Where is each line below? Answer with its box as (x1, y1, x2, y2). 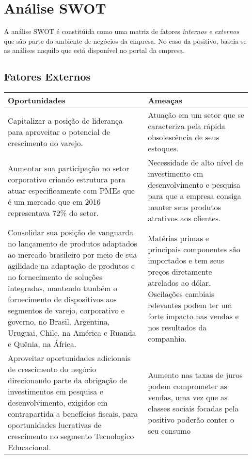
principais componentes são (148, 243, 240, 255)
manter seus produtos (148, 201, 221, 213)
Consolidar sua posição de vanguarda (8, 227, 134, 238)
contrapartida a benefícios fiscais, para (8, 408, 138, 420)
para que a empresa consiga (148, 190, 241, 202)
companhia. (148, 332, 187, 344)
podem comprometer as (148, 380, 227, 392)
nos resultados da (148, 321, 207, 333)
